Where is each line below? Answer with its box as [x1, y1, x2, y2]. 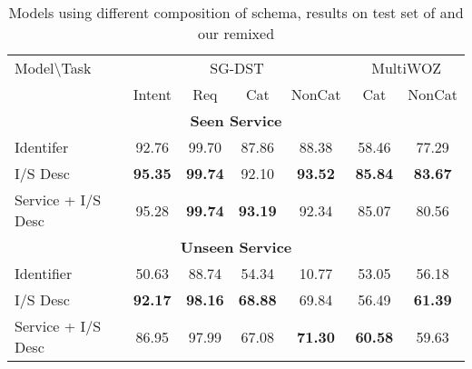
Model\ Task [15, 57, 92, 78]
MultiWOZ [371, 57, 442, 78]
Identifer [15, 136, 69, 157]
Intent [133, 84, 172, 105]
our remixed [197, 23, 275, 44]
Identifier [15, 263, 73, 284]
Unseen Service [180, 236, 292, 257]
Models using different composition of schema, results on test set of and [8, 2, 464, 23]
